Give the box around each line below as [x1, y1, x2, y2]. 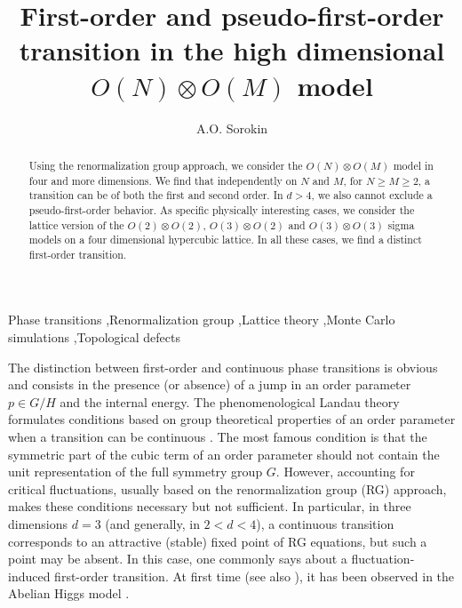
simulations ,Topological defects [8, 328, 180, 347]
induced [8, 566, 51, 585]
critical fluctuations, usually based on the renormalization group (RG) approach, [8, 479, 447, 498]
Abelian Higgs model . [8, 584, 130, 603]
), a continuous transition [256, 515, 394, 533]
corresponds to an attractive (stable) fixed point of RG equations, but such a [8, 532, 427, 550]
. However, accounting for [275, 462, 415, 481]
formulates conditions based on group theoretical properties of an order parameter [8, 410, 456, 428]
